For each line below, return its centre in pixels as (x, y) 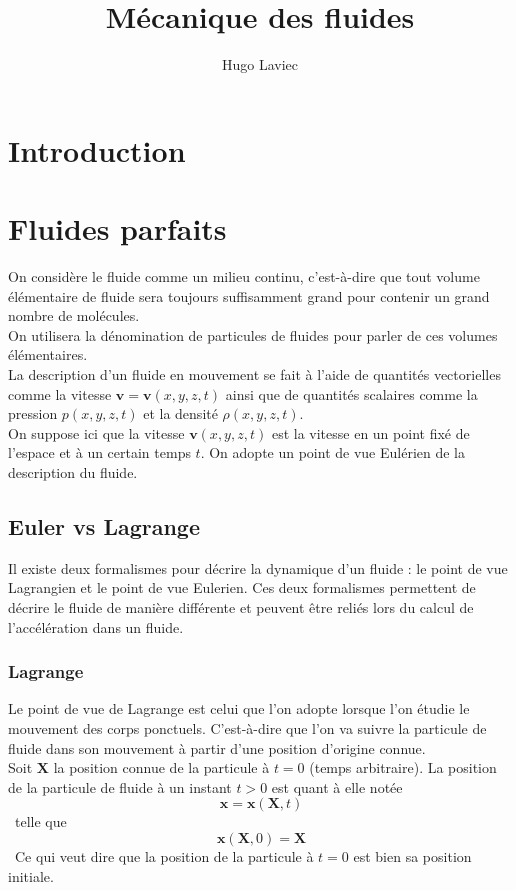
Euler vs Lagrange (104, 525)
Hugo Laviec (260, 64)
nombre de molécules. (74, 315)
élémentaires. (48, 354)
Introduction (97, 149)
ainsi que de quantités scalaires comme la (351, 393)
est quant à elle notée (337, 786)
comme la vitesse (60, 393)
